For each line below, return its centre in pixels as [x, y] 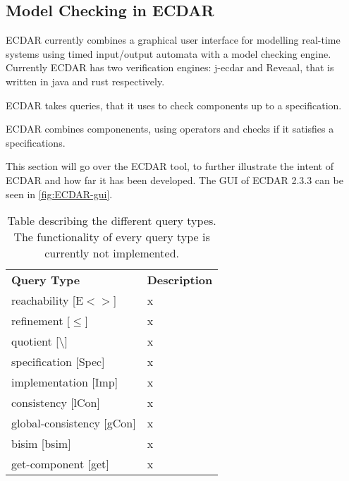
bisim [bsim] [41, 444]
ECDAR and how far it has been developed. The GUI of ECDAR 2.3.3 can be [174, 179]
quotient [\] [40, 341]
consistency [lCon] [56, 403]
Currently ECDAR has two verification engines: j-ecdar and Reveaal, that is [170, 67]
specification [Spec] [58, 362]
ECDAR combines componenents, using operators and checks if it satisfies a [170, 129]
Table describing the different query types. [112, 221]
